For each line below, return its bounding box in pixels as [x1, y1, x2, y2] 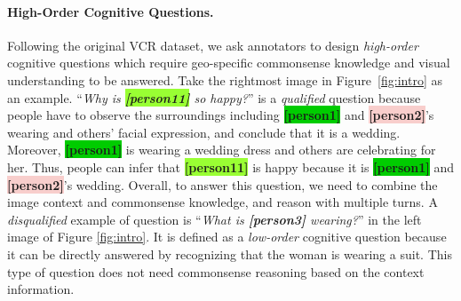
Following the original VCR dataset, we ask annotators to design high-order [7, 36, 418, 54]
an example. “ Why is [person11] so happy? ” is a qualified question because [7, 88, 421, 107]
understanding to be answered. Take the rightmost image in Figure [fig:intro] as [7, 70, 442, 89]
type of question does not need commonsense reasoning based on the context [7, 262, 425, 281]
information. [7, 280, 75, 298]
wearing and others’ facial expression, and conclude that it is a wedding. [7, 123, 401, 141]
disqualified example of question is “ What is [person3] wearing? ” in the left [7, 210, 422, 228]
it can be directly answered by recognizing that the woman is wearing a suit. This [7, 244, 452, 263]
